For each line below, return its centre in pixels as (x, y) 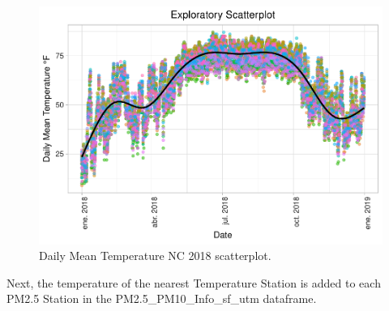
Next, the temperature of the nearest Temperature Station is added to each (194, 282)
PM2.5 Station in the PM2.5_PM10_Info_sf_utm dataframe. (162, 298)
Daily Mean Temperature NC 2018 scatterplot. (155, 256)
